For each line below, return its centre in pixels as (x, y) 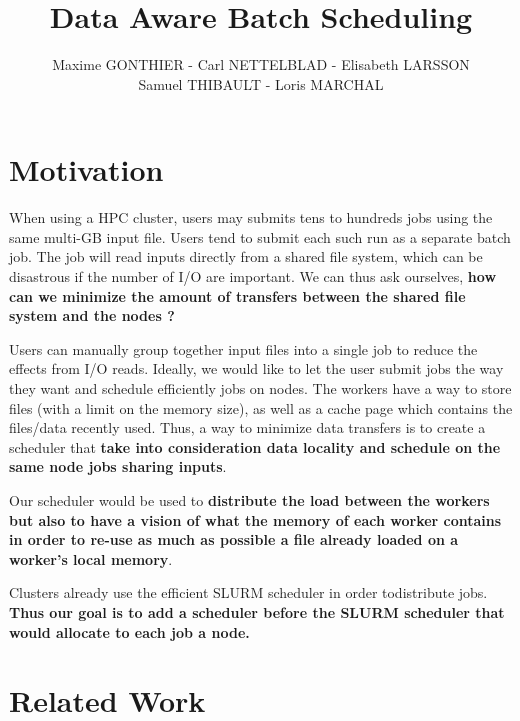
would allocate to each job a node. (129, 631)
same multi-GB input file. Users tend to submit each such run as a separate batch (260, 236)
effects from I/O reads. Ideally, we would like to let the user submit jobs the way (256, 368)
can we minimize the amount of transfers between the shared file (237, 295)
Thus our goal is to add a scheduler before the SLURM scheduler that (257, 611)
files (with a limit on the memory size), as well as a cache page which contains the (261, 407)
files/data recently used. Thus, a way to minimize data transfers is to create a (247, 427)
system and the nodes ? (92, 315)
